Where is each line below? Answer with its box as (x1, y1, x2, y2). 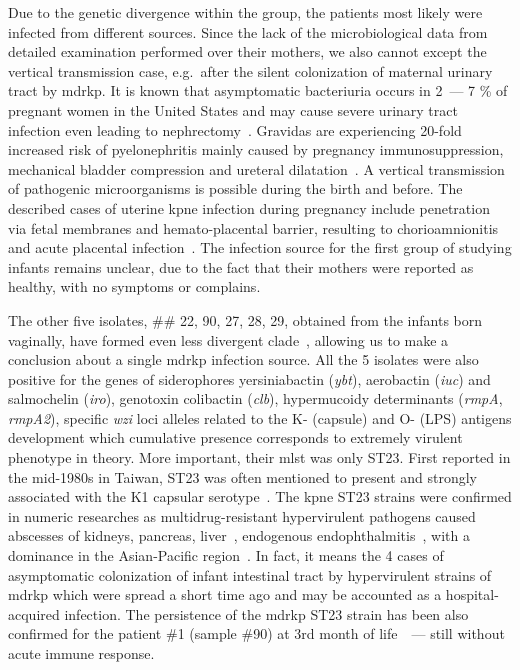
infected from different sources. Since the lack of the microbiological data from (8, 21, 488, 42)
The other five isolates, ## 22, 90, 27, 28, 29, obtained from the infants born (8, 309, 483, 330)
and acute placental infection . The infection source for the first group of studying (8, 237, 512, 258)
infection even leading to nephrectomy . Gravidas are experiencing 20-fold (8, 119, 462, 140)
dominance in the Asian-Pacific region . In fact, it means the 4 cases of (8, 545, 444, 566)
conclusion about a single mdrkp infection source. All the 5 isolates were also (8, 349, 479, 370)
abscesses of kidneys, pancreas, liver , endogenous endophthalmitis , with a (8, 525, 470, 546)
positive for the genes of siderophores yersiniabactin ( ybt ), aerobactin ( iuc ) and (8, 368, 491, 389)
